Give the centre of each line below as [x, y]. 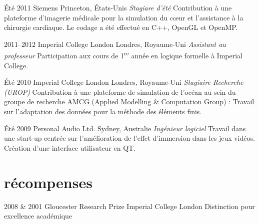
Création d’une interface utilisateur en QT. [70, 147]
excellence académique [38, 216]
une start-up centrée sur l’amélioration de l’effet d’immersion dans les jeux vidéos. [129, 138]
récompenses [48, 182]
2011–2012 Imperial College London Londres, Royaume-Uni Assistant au [115, 44]
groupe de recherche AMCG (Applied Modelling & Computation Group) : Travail [129, 102]
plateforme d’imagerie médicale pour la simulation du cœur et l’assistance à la [124, 17]
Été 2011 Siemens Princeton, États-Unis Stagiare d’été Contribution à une [118, 7]
